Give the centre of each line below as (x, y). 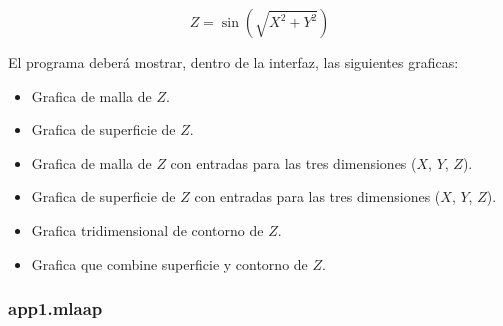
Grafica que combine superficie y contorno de (169, 263)
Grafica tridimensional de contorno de (147, 229)
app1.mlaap (55, 308)
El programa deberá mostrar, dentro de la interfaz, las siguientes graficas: (233, 62)
